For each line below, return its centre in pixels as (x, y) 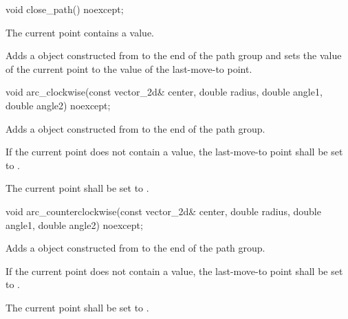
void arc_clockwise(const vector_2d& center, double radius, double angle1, (164, 92)
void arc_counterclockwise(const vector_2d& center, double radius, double (163, 211)
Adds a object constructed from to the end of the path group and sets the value (174, 55)
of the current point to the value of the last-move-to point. (129, 68)
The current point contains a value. (80, 32)
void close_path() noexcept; (65, 9)
